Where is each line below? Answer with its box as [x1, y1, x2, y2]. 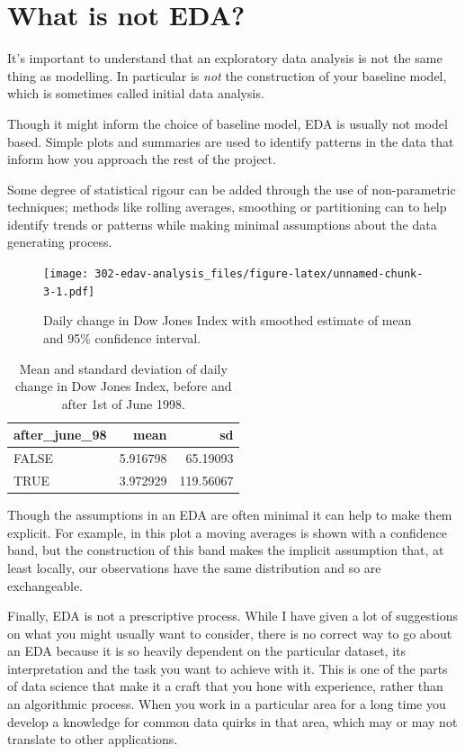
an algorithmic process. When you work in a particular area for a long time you [7, 695, 446, 713]
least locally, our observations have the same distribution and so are [7, 558, 381, 577]
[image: [43, 268, 89, 281]
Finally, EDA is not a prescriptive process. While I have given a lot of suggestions [7, 606, 458, 625]
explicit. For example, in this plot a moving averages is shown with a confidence [7, 522, 448, 541]
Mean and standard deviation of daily [19, 359, 228, 377]
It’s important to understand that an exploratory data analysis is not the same [7, 49, 443, 68]
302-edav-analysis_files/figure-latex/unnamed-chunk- [94, 268, 424, 281]
